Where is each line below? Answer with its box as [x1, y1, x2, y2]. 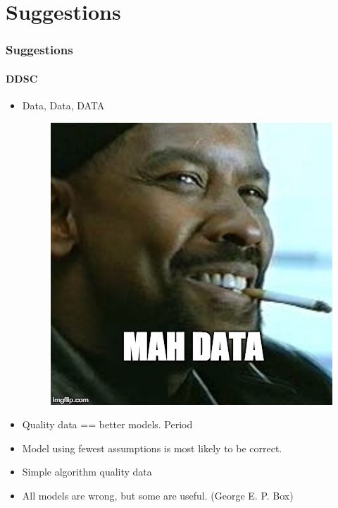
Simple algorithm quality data [22, 464, 152, 479]
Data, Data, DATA [22, 98, 105, 113]
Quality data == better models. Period [22, 417, 193, 432]
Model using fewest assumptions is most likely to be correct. [22, 440, 282, 455]
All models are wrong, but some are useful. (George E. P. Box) [22, 488, 294, 502]
